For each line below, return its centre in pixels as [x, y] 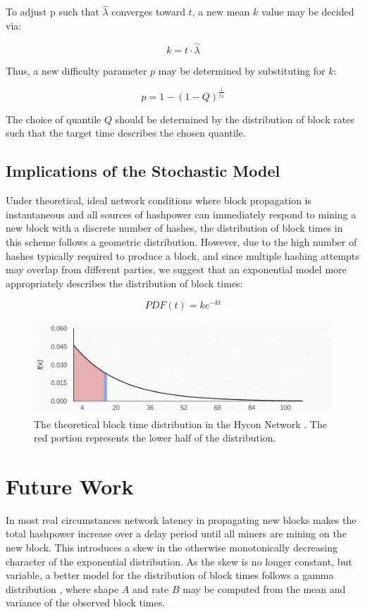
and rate [150, 588]
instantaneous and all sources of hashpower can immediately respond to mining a [181, 214]
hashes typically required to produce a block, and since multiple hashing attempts [182, 255]
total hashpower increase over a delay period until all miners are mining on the [176, 533]
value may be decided [308, 12]
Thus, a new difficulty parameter [76, 70]
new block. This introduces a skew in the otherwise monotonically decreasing [172, 548]
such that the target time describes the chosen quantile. [126, 133]
